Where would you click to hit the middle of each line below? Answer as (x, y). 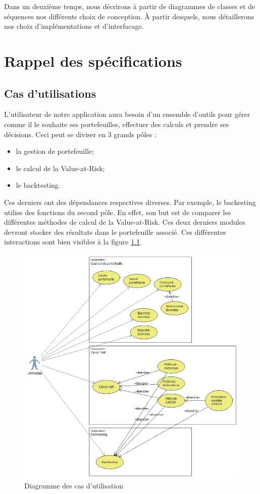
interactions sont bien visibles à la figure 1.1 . (73, 242)
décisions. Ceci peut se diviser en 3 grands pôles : (80, 134)
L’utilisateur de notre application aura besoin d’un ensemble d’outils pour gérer (127, 114)
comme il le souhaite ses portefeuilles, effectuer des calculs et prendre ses (117, 124)
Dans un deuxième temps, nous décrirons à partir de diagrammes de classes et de (130, 6)
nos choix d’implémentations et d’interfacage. (74, 26)
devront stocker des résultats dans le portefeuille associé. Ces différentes (115, 232)
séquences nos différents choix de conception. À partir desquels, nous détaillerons (129, 16)
